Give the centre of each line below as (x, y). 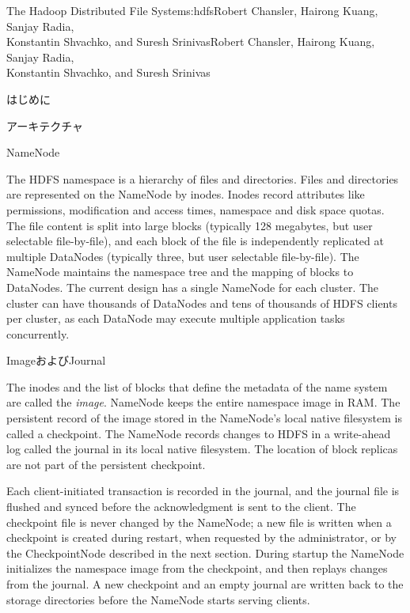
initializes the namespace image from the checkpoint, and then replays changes (197, 568)
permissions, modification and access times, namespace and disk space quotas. (196, 209)
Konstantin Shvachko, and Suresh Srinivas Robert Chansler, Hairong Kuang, (191, 42)
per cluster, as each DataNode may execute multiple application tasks (176, 318)
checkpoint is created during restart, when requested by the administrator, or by (201, 537)
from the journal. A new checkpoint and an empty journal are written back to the (205, 584)
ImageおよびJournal (56, 360)
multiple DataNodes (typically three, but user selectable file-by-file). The (183, 256)
